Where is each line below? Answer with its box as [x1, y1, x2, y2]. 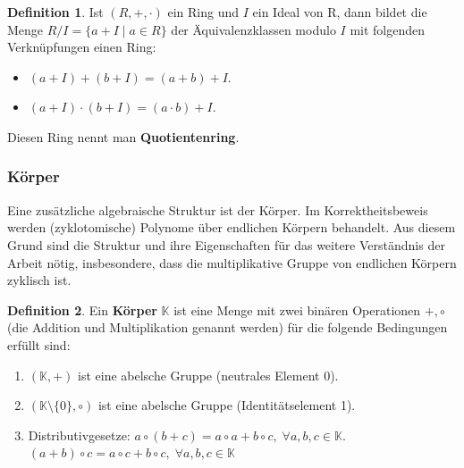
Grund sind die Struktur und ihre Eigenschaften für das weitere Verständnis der [7, 235, 445, 254]
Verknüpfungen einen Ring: [7, 38, 156, 56]
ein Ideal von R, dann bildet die [252, 3, 427, 21]
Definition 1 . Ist [7, 3, 104, 21]
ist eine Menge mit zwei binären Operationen [173, 300, 421, 319]
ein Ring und [167, 3, 240, 21]
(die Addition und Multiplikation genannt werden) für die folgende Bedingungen [7, 318, 448, 337]
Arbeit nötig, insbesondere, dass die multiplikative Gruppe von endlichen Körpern [7, 253, 457, 272]
